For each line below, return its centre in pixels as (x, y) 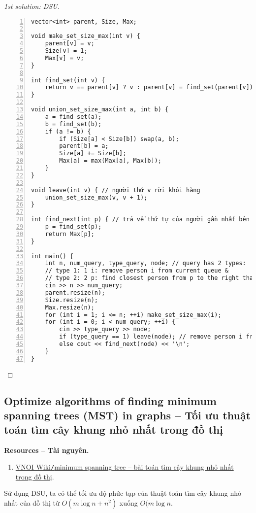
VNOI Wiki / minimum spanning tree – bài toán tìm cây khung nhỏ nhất (125, 466)
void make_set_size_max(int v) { (86, 36)
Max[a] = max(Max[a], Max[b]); (110, 161)
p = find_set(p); (73, 227)
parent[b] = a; (84, 146)
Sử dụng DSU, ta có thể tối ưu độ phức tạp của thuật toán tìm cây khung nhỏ (123, 493)
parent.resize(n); (75, 292)
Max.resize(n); (70, 307)
